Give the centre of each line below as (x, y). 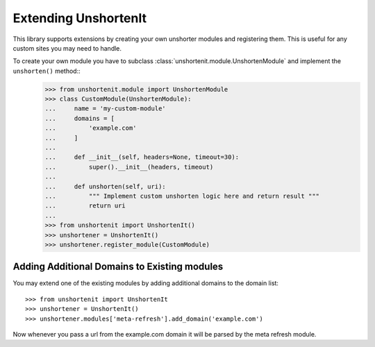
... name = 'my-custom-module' (105, 109)
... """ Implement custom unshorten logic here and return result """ (182, 196)
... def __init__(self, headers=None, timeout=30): (142, 157)
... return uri (85, 206)
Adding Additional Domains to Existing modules (118, 267)
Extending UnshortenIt (80, 18)
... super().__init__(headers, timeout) (129, 167)
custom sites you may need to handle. (67, 48)
